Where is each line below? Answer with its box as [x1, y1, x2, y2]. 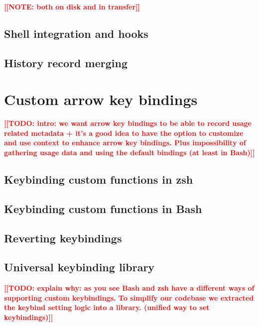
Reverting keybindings [4, 230, 122, 245]
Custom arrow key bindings [4, 89, 198, 109]
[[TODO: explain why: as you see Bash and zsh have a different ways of [4, 283, 255, 293]
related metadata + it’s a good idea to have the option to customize [4, 127, 244, 138]
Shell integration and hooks [4, 25, 148, 41]
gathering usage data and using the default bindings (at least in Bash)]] [4, 147, 255, 158]
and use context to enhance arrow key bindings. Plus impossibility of [4, 137, 246, 148]
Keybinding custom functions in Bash [4, 201, 202, 216]
